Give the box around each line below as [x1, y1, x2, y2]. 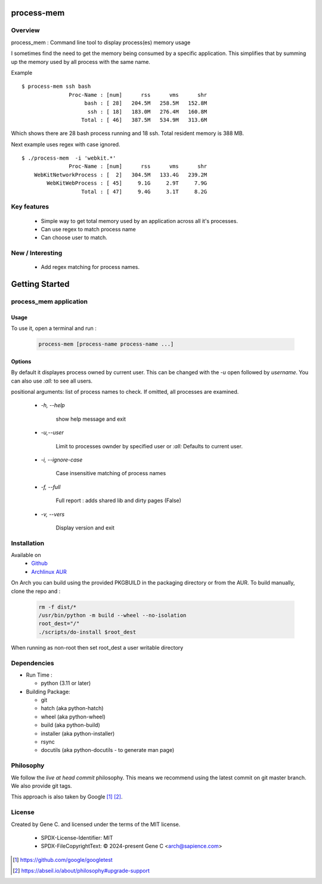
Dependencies [11, 659, 55, 667]
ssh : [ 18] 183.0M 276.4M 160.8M [87, 108, 208, 115]
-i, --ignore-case [41, 456, 83, 463]
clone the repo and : [11, 588, 61, 595]
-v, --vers [41, 510, 65, 518]
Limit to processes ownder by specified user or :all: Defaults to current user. [55, 442, 243, 449]
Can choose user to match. [41, 234, 107, 241]
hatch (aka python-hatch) [41, 705, 104, 712]
